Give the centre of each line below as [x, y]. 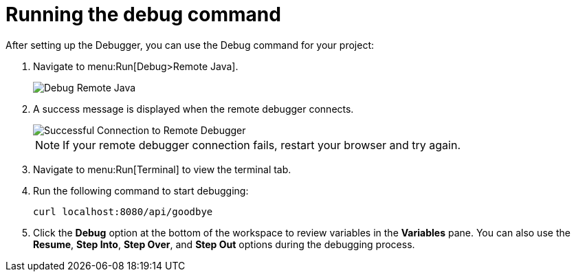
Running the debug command [143, 14]
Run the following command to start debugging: [141, 190]
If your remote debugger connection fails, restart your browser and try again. [262, 145]
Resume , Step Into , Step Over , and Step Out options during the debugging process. [224, 244]
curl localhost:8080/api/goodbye [123, 211]
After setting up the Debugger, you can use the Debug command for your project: [190, 45]
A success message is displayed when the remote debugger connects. [193, 109]
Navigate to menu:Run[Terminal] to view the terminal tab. [162, 169]
